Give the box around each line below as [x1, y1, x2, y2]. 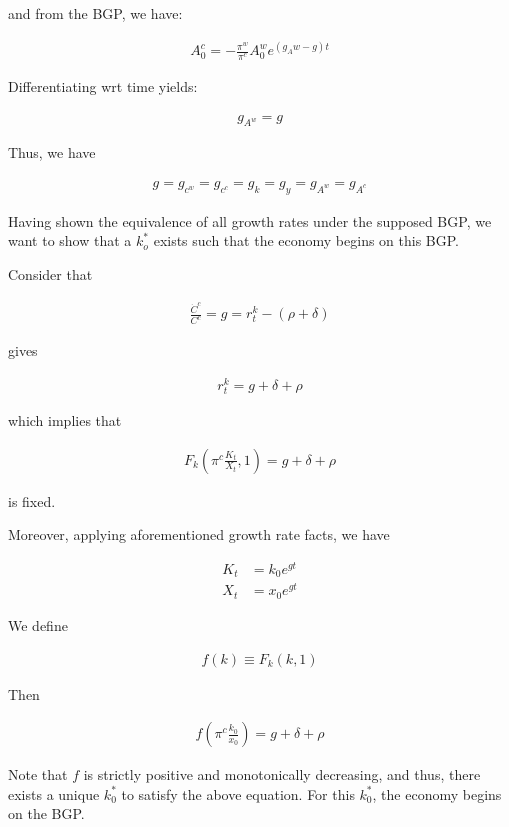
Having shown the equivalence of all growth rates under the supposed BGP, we [8, 210, 492, 231]
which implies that [8, 409, 122, 430]
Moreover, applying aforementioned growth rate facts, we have [8, 524, 390, 545]
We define [8, 614, 68, 635]
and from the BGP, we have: [8, 3, 183, 23]
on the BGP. [8, 803, 85, 824]
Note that [8, 764, 68, 785]
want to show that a [8, 230, 132, 251]
